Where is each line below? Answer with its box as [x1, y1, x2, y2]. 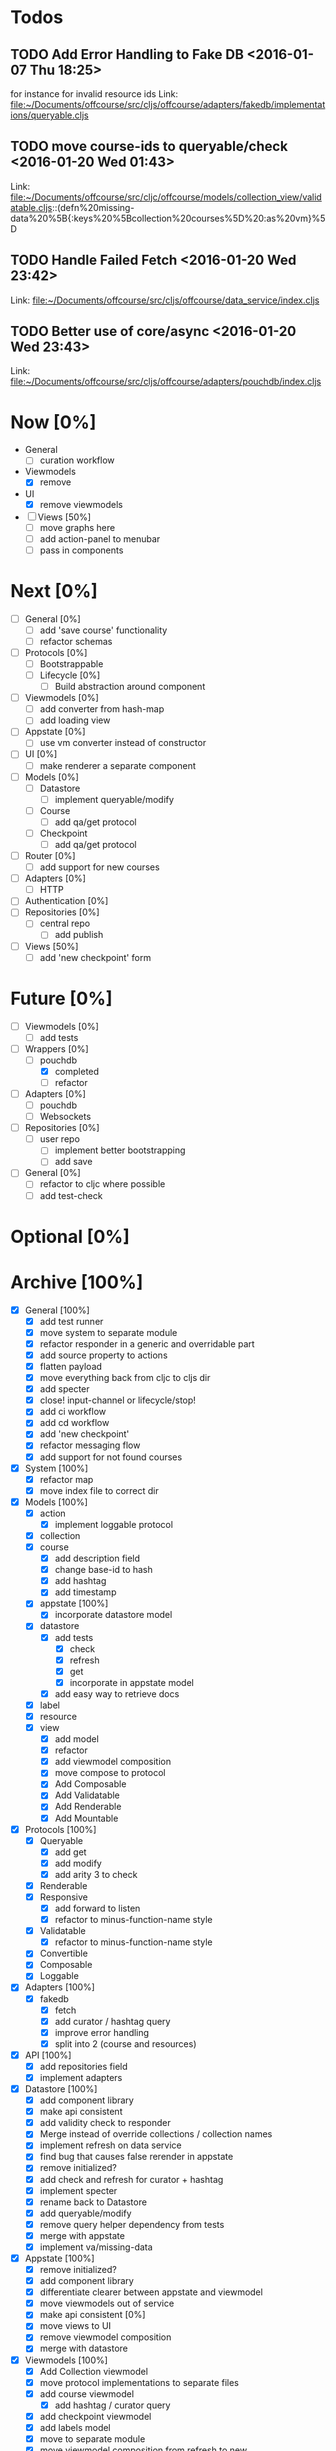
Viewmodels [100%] [24, 2354, 108, 2366]
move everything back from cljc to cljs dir [39, 1372, 211, 1384]
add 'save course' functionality [39, 624, 168, 636]
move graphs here [39, 521, 116, 533]
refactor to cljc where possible [39, 1178, 166, 1190]
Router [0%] [24, 850, 76, 861]
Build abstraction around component [54, 681, 206, 693]
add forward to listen [54, 1902, 141, 1914]
